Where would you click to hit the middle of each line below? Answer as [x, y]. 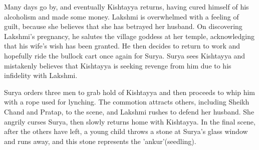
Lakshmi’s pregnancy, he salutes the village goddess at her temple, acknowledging [129, 36]
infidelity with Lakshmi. [41, 75]
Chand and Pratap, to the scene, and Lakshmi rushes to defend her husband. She [129, 111]
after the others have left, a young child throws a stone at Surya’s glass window [126, 131]
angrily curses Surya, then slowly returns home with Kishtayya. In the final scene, [130, 121]
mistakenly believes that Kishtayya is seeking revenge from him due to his [118, 65]
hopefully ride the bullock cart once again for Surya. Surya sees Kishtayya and [125, 55]
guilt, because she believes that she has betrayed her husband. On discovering [123, 26]
